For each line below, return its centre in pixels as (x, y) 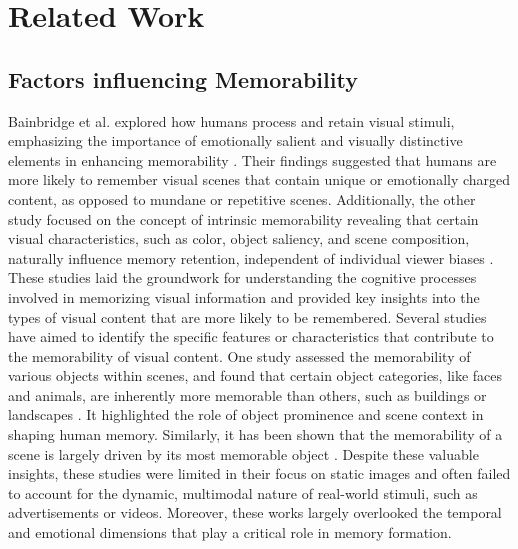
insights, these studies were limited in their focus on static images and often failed (259, 473)
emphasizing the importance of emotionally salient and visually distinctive (235, 140)
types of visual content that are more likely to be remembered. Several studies (247, 316)
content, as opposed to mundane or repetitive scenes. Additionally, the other (242, 198)
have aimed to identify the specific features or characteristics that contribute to (251, 336)
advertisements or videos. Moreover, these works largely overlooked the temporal (255, 512)
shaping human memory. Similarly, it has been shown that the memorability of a (255, 434)
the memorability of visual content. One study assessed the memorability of (239, 355)
